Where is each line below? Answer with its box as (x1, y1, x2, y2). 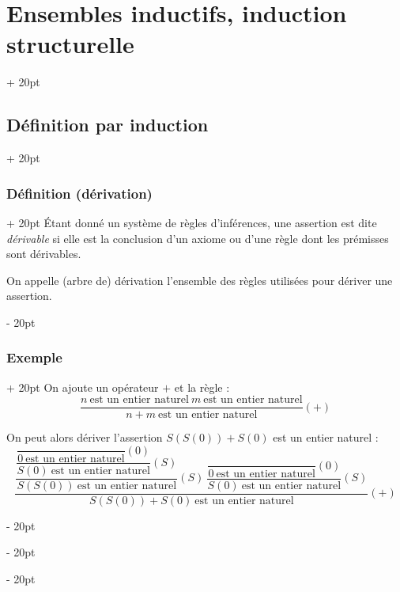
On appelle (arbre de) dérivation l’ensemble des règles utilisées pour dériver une (6, 271, 393, 288)
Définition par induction (6, 112, 209, 137)
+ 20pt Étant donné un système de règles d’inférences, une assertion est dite (6, 214, 377, 230)
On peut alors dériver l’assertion (6, 429, 163, 446)
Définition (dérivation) (6, 183, 153, 203)
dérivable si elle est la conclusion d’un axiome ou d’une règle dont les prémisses (6, 230, 389, 246)
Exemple (6, 347, 62, 367)
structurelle (6, 28, 134, 60)
